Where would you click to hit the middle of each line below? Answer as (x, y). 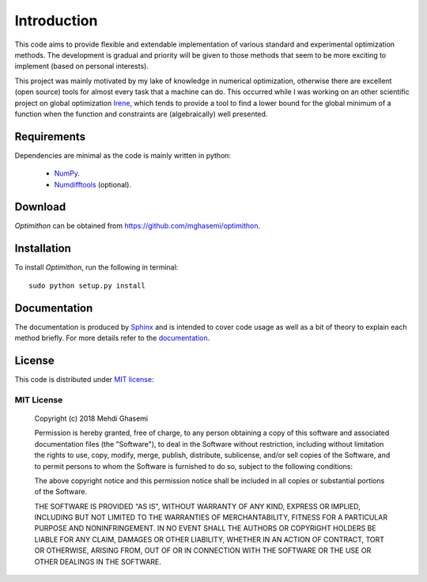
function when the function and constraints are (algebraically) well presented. (141, 114)
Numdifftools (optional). (93, 184)
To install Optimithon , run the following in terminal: (96, 267)
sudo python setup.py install (87, 285)
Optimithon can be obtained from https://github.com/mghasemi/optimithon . (138, 226)
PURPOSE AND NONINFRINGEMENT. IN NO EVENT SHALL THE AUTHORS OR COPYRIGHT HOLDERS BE (205, 528)
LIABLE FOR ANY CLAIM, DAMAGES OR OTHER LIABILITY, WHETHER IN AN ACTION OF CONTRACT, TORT (210, 539)
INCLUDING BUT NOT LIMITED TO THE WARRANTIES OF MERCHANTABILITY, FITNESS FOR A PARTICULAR (211, 517)
